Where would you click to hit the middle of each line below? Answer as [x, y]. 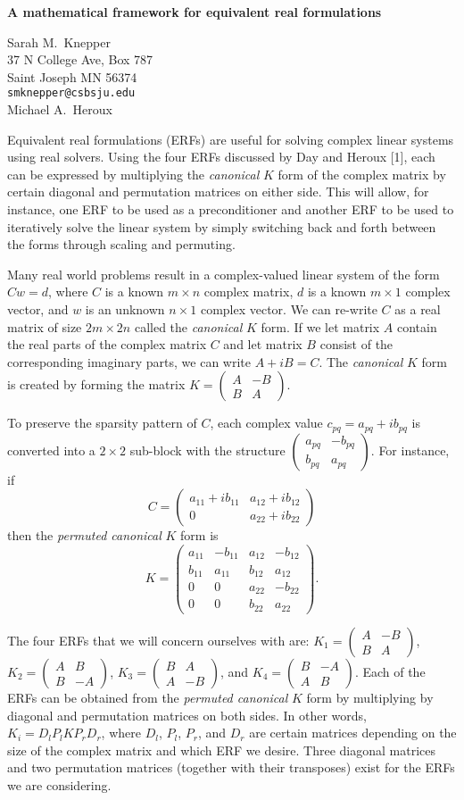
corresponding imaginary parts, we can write [129, 361]
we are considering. [59, 784]
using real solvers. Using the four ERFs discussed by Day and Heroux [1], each [221, 157]
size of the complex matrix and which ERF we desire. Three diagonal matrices [222, 750]
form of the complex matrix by [362, 174]
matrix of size [45, 326]
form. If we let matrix [320, 326]
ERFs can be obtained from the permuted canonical [148, 697]
